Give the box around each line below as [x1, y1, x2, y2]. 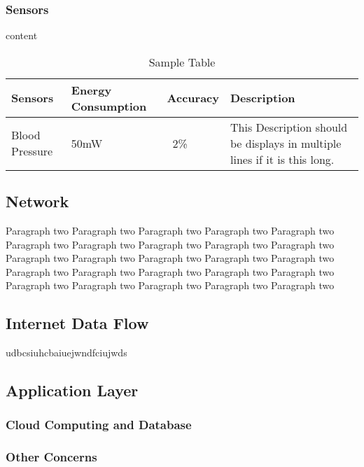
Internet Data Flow [6, 312, 149, 334]
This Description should [230, 118, 348, 135]
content [6, 28, 38, 43]
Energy [71, 81, 112, 98]
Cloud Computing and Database [6, 416, 192, 433]
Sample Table [148, 53, 216, 70]
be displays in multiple [230, 134, 342, 151]
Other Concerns [6, 448, 97, 466]
